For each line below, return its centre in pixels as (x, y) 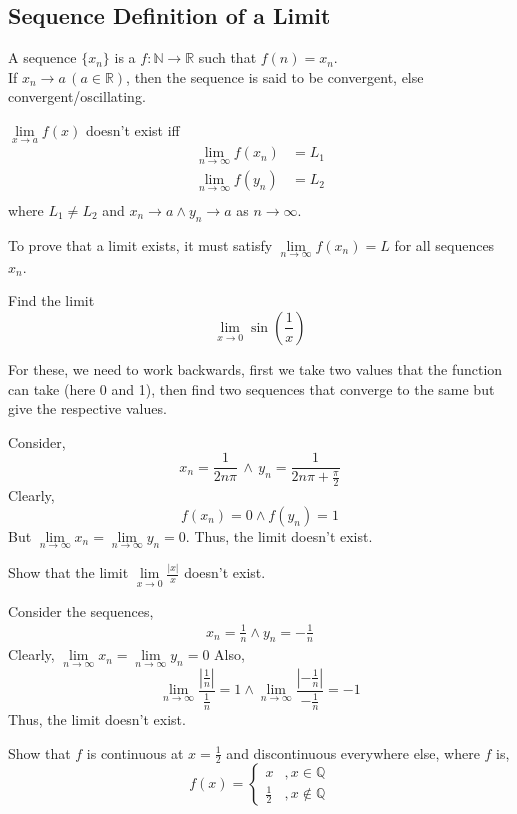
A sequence (42, 57)
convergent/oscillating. (77, 96)
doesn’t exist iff (132, 129)
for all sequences (444, 244)
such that (227, 57)
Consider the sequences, (81, 610)
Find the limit (51, 300)
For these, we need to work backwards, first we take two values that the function (255, 368)
